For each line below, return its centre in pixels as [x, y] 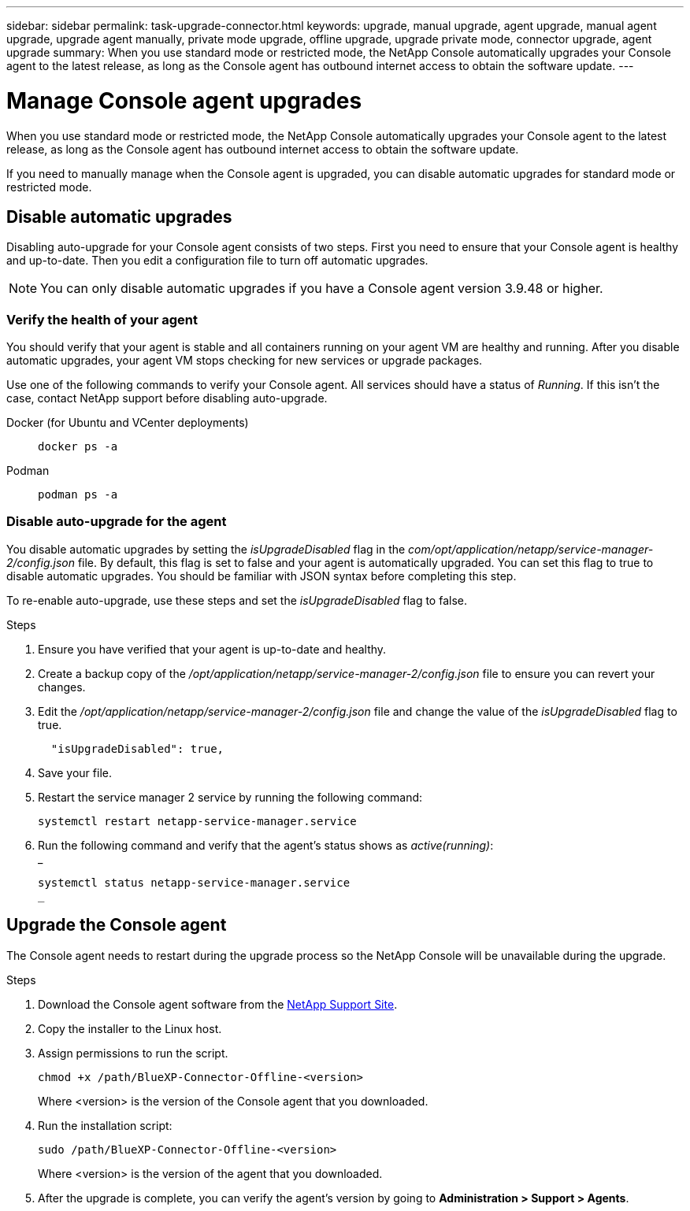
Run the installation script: [105, 1125]
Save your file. [75, 772]
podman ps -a [78, 495]
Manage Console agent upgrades [184, 100]
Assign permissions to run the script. [133, 1053]
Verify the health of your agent [102, 319]
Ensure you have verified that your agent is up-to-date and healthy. [212, 649]
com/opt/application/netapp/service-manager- [531, 549]
